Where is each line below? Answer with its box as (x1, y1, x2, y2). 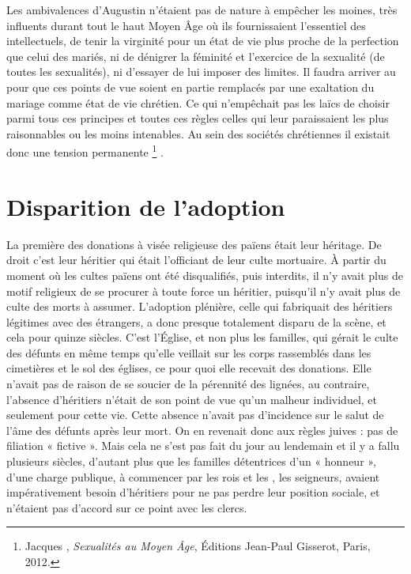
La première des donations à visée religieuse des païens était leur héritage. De (6, 236, 382, 252)
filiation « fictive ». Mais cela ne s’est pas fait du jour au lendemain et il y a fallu (6, 437, 400, 454)
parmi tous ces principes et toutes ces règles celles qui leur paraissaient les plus (6, 110, 389, 127)
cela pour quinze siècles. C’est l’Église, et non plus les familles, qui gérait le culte (6, 329, 398, 346)
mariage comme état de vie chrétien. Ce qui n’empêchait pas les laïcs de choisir (6, 94, 390, 111)
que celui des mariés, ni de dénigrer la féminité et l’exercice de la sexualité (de (6, 47, 385, 64)
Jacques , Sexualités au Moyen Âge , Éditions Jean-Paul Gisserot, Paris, (25, 538, 371, 554)
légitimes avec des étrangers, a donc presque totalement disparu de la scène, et (6, 313, 386, 330)
